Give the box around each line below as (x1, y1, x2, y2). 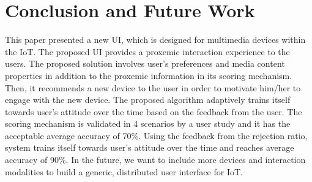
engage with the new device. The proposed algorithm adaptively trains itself (5, 93, 291, 106)
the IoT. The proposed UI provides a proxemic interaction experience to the (5, 45, 290, 58)
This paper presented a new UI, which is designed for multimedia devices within (5, 33, 306, 46)
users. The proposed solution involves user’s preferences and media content (5, 57, 285, 70)
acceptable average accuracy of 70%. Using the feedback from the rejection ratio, (5, 129, 308, 142)
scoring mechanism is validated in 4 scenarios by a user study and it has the (5, 117, 291, 130)
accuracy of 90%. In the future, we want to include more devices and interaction (5, 153, 306, 166)
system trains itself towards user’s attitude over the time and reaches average (5, 141, 294, 154)
